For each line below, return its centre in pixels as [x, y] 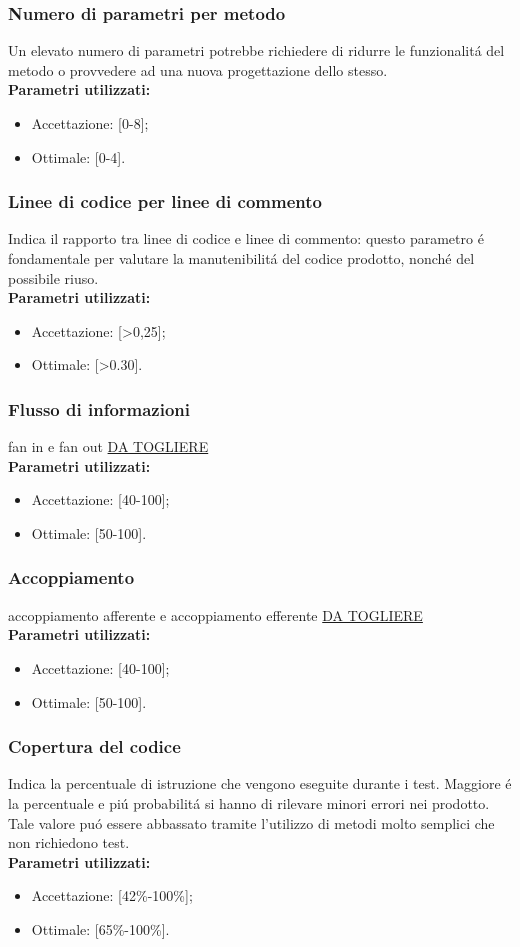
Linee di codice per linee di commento [165, 201]
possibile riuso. [53, 277]
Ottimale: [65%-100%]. [100, 928]
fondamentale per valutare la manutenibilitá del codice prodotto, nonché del [241, 258]
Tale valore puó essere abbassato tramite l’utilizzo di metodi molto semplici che [251, 822]
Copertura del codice [94, 746]
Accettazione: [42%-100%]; [112, 895]
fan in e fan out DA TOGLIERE [108, 446]
